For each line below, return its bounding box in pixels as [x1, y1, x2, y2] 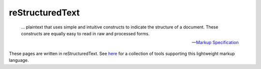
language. [9, 57, 29, 63]
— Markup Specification [191, 40, 239, 45]
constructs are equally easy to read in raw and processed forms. [21, 30, 150, 36]
